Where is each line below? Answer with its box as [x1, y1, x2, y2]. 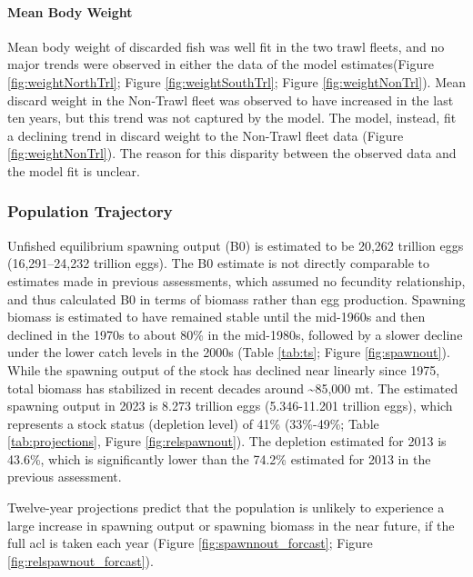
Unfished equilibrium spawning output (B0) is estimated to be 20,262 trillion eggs [7, 235, 464, 254]
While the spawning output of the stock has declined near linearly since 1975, [7, 360, 440, 379]
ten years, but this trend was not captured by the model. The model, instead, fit [7, 108, 457, 127]
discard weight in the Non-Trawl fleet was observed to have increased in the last [7, 90, 454, 109]
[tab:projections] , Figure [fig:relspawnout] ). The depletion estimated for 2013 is [7, 432, 447, 451]
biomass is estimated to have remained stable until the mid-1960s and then [7, 307, 426, 326]
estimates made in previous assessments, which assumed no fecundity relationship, [7, 271, 466, 290]
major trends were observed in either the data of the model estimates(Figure [7, 55, 434, 74]
